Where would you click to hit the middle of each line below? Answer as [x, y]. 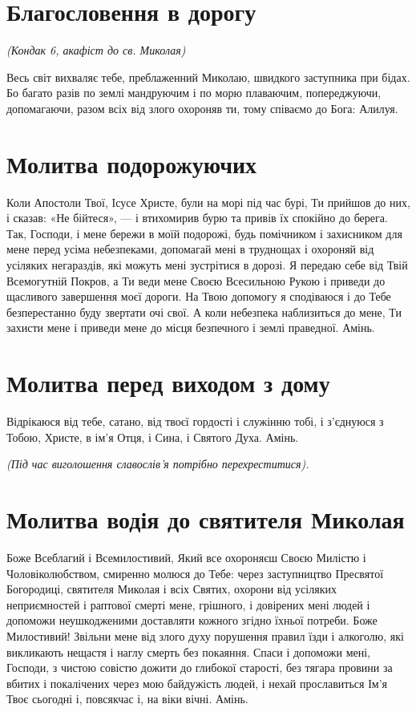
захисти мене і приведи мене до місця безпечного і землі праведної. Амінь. [191, 328]
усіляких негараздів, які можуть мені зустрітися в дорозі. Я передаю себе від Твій [207, 265]
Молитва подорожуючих [132, 163]
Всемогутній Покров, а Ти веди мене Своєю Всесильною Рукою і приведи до [196, 280]
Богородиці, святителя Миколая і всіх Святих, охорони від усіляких [172, 589]
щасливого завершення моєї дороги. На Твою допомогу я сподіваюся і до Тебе [199, 296]
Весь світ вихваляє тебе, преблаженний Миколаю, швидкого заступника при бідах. [208, 77]
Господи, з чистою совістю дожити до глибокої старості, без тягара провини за [200, 667]
